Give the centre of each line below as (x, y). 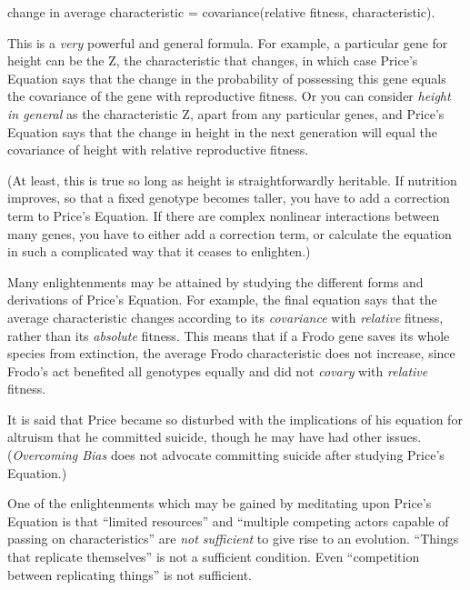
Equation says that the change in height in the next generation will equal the (222, 131)
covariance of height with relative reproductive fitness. (158, 150)
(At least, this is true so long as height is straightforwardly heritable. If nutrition (232, 180)
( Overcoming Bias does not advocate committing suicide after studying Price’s (226, 455)
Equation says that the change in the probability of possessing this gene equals (227, 78)
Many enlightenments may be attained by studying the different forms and (215, 281)
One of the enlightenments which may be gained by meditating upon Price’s (220, 503)
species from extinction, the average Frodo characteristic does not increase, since (231, 353)
